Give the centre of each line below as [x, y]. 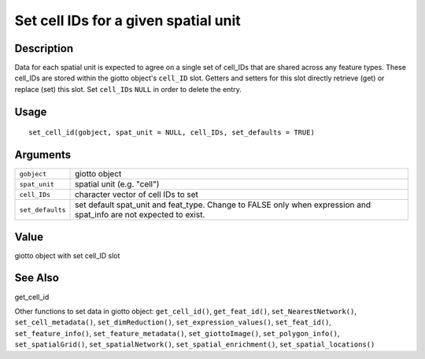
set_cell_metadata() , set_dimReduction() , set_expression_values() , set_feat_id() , [173, 322]
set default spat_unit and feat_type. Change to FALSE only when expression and [223, 205]
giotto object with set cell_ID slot [67, 255]
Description [44, 48]
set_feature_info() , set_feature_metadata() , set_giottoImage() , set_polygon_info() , [177, 333]
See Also [37, 278]
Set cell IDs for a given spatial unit [128, 20]
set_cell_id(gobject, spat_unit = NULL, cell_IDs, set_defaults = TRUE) [172, 133]
